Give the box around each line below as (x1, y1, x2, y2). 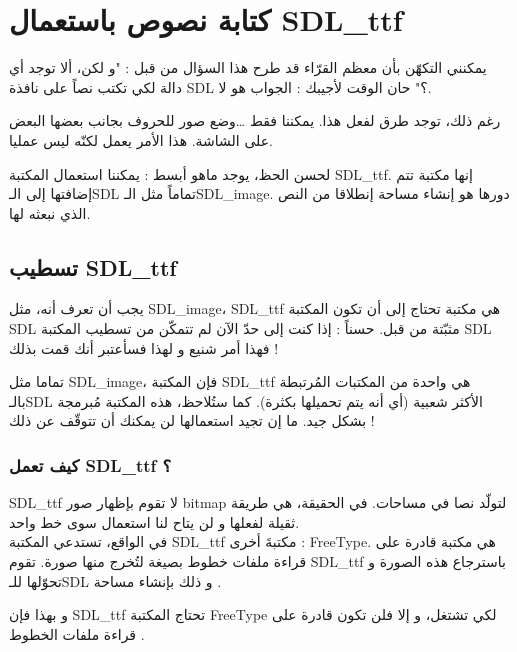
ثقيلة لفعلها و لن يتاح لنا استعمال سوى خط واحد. (9, 511, 300, 532)
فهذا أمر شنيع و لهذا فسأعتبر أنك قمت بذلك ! (9, 337, 279, 358)
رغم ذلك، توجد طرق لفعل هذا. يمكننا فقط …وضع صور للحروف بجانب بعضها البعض (9, 110, 501, 131)
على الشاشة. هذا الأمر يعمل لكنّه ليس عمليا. (9, 129, 273, 150)
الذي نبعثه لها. (9, 202, 91, 223)
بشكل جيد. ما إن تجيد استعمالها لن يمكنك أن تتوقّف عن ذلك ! (9, 410, 375, 431)
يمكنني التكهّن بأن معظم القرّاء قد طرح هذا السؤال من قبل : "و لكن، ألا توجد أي (9, 57, 487, 78)
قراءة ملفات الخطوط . (9, 623, 145, 644)
